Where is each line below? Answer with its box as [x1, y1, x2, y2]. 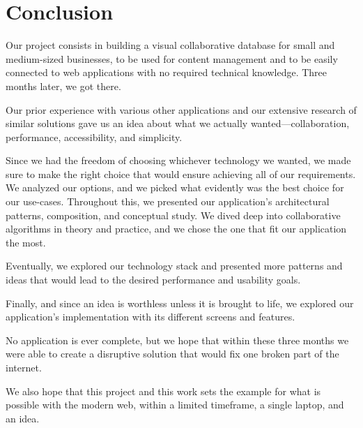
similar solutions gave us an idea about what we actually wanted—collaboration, [6, 116, 350, 131]
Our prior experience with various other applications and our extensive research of [6, 102, 357, 117]
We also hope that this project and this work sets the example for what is [6, 383, 321, 398]
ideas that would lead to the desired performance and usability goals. [6, 272, 301, 287]
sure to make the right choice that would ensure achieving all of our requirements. [6, 166, 356, 181]
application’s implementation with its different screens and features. [6, 309, 295, 324]
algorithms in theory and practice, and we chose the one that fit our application [6, 221, 347, 236]
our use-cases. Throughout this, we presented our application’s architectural [6, 194, 330, 209]
